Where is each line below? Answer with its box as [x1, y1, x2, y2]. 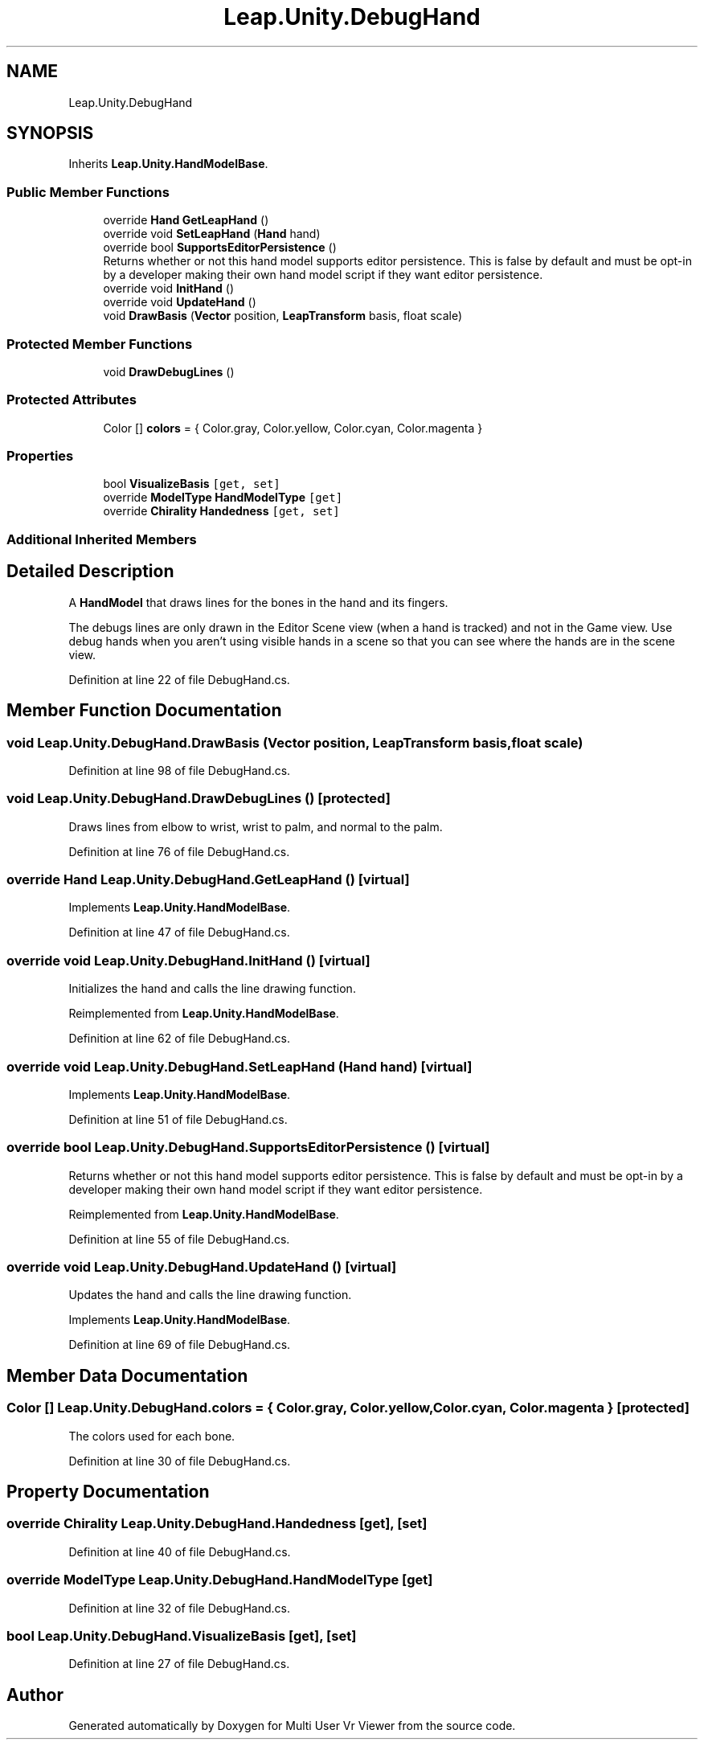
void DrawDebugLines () [103, 364, 235, 379]
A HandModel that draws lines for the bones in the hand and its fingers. [68, 595, 448, 609]
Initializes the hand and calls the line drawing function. [68, 982, 356, 996]
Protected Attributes [6, 391, 137, 408]
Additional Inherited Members [6, 531, 197, 547]
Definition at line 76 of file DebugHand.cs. [68, 844, 290, 859]
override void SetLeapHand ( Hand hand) [103, 227, 321, 241]
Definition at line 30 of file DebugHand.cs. [68, 1453, 291, 1468]
